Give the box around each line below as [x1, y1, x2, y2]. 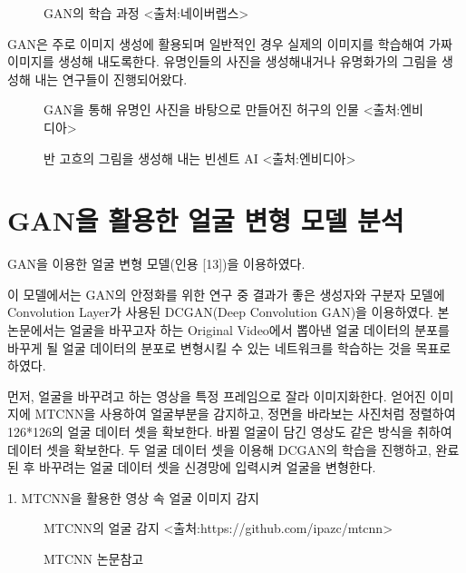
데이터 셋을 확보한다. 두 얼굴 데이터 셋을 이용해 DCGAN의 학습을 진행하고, [7, 440, 432, 459]
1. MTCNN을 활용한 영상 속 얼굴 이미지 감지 [7, 488, 259, 507]
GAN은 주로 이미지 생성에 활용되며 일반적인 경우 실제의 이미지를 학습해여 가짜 [7, 34, 452, 53]
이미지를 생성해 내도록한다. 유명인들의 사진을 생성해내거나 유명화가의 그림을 [7, 52, 438, 71]
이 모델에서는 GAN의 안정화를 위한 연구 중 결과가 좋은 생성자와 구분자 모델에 [7, 284, 445, 303]
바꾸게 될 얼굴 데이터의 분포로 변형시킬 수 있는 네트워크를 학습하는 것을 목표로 [7, 338, 451, 357]
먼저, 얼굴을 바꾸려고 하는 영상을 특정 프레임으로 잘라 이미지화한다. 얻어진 [7, 386, 426, 405]
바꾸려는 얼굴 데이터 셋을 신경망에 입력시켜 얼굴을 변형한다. [39, 458, 376, 477]
